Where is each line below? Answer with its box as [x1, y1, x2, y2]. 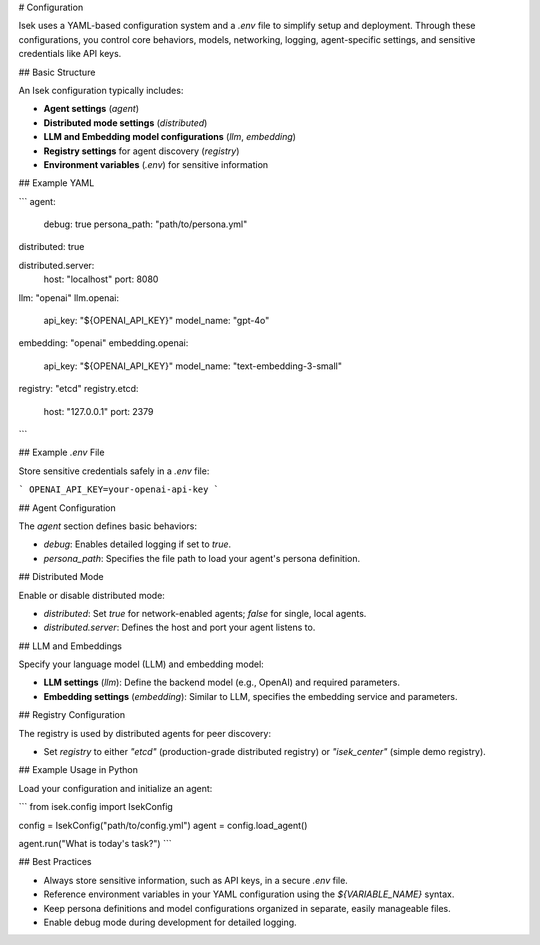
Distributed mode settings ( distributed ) [43, 116, 208, 129]
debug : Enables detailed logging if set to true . [43, 538, 232, 550]
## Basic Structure [18, 66, 96, 78]
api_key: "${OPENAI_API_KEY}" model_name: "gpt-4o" [43, 315, 270, 327]
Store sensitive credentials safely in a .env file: [18, 465, 210, 477]
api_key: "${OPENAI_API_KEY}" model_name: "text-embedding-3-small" [43, 360, 343, 372]
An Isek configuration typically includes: [18, 84, 184, 96]
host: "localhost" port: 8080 [43, 273, 159, 285]
